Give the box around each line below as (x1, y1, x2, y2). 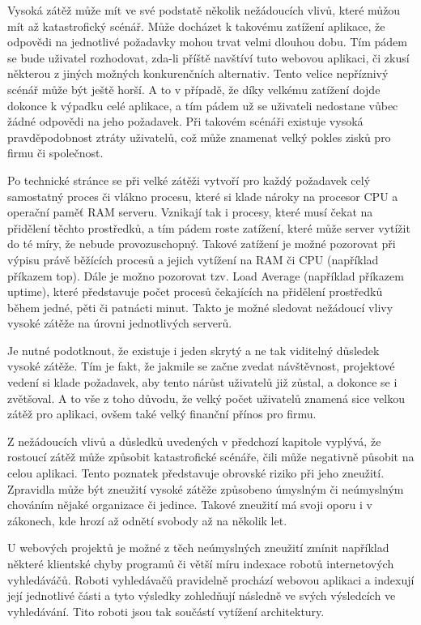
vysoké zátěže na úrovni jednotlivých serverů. (7, 315, 232, 332)
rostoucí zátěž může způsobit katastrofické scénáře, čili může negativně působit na (7, 448, 415, 465)
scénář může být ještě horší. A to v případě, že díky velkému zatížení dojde (7, 80, 381, 97)
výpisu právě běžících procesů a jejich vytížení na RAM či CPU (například (7, 250, 379, 268)
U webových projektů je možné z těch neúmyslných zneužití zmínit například (7, 539, 389, 556)
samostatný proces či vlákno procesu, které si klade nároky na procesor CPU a (7, 187, 398, 204)
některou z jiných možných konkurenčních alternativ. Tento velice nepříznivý (7, 65, 389, 82)
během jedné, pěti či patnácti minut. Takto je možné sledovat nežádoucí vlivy (7, 298, 393, 315)
